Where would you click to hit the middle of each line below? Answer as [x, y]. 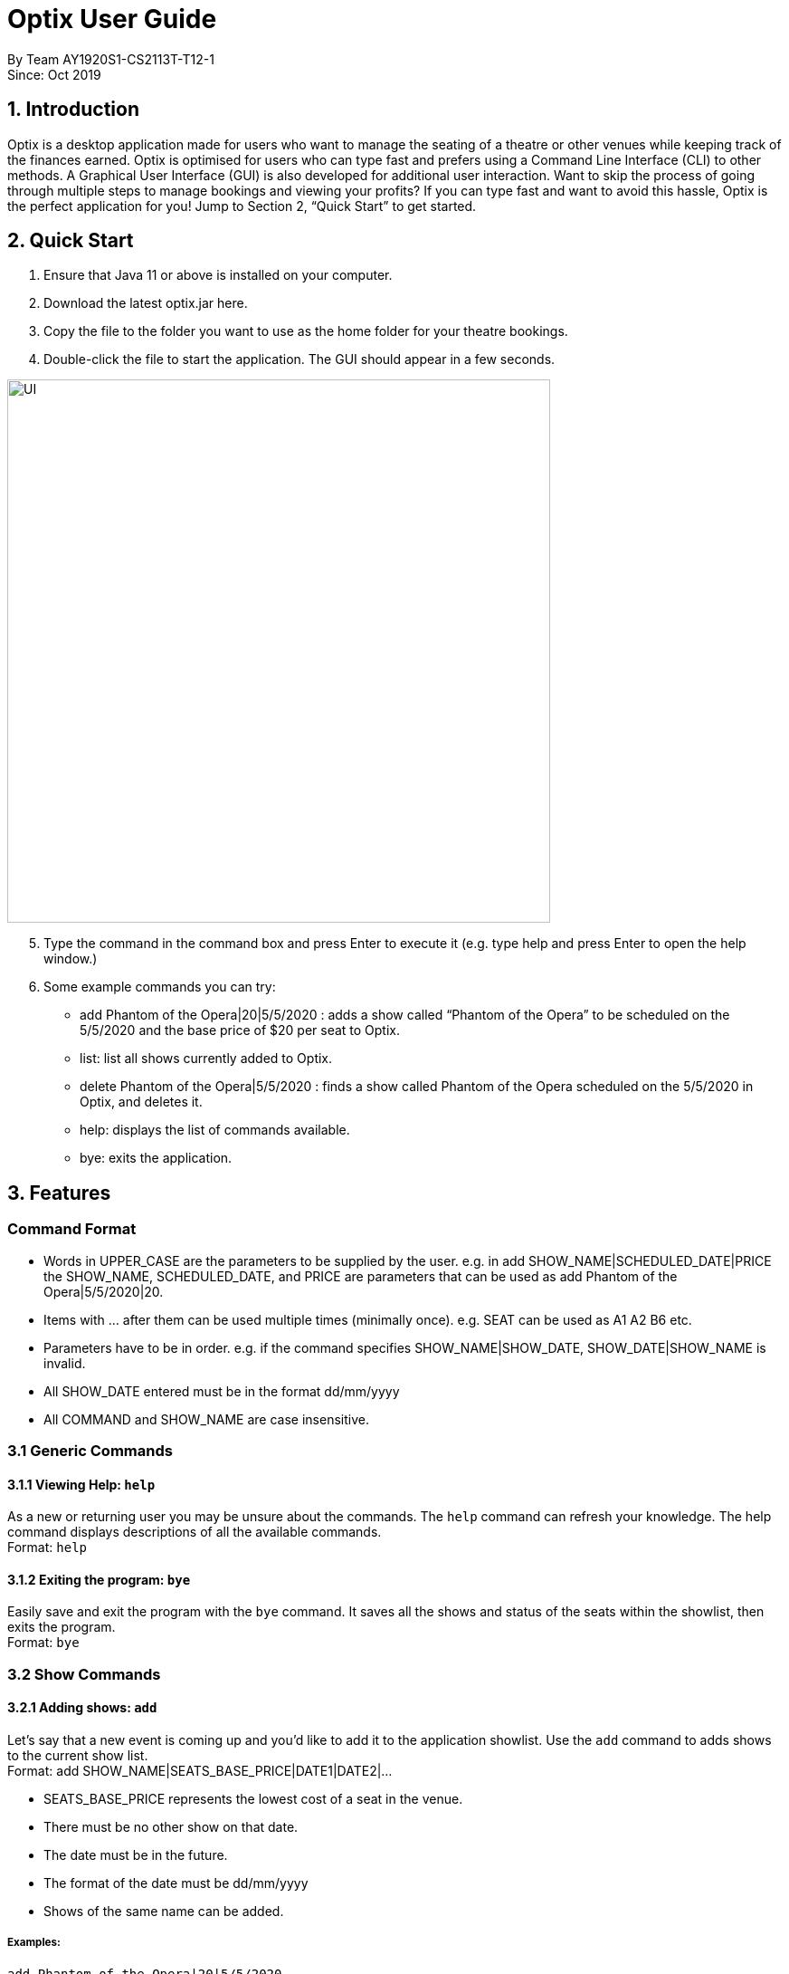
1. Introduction [73, 110]
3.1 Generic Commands [90, 1451]
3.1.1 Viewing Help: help [81, 1484]
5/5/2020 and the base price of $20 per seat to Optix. [240, 1030]
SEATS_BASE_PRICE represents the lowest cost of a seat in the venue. [253, 1799]
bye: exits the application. [156, 1158]
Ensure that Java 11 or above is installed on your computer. [218, 275]
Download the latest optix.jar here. [146, 303]
